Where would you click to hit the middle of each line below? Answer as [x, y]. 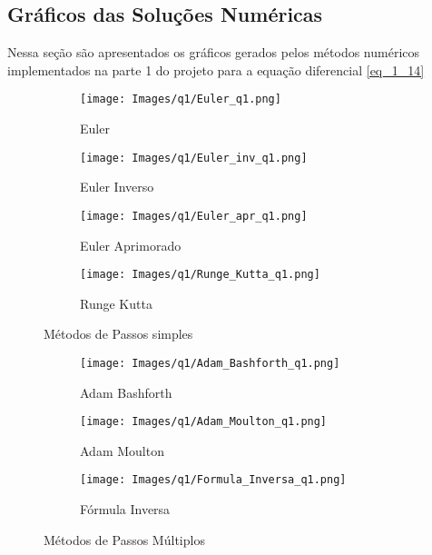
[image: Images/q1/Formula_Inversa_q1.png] [213, 480]
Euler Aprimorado [131, 245]
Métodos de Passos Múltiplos [124, 539]
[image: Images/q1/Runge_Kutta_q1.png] [200, 275]
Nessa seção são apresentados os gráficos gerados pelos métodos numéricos [214, 52]
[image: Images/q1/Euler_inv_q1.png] [194, 158]
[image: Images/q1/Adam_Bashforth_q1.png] [210, 363]
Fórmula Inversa [125, 509]
